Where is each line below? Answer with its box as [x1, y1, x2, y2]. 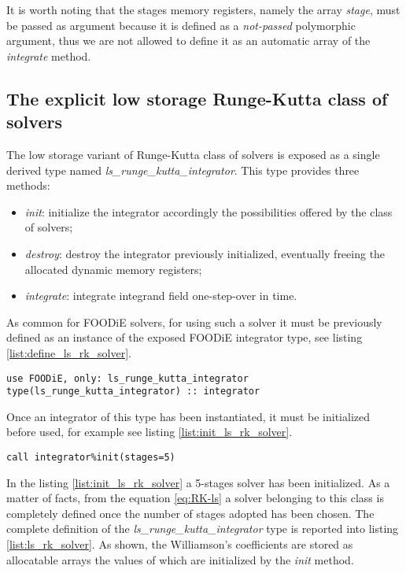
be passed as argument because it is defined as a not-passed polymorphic [6, 17, 356, 33]
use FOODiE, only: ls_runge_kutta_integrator [6, 372, 249, 384]
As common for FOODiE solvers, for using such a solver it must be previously [6, 313, 382, 330]
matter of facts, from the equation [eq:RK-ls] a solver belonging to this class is [6, 490, 384, 506]
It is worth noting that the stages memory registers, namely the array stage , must [6, 2, 400, 17]
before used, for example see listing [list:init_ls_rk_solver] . [6, 423, 293, 440]
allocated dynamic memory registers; [24, 261, 202, 277]
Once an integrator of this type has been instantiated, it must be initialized [6, 408, 371, 424]
